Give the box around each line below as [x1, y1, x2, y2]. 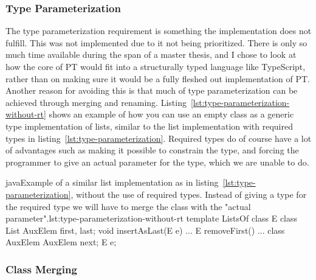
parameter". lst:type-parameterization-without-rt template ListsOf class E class [5, 212, 298, 225]
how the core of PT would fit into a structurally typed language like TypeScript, [5, 60, 306, 72]
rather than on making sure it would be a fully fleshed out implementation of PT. [5, 72, 311, 85]
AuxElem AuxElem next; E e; [5, 236, 117, 248]
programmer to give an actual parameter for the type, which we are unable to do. [5, 155, 309, 168]
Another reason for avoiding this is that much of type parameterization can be [5, 84, 298, 97]
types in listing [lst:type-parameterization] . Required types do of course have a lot [5, 131, 312, 144]
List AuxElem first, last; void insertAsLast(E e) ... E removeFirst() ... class [5, 223, 285, 236]
